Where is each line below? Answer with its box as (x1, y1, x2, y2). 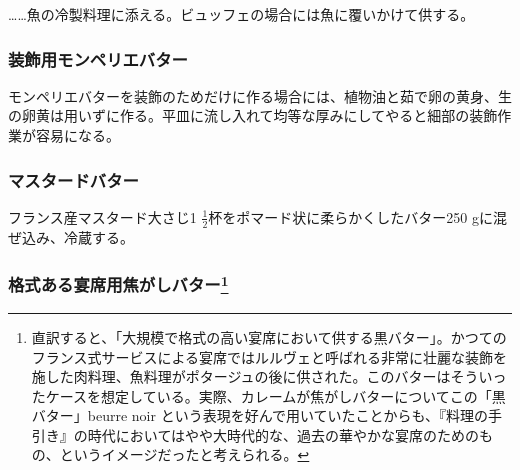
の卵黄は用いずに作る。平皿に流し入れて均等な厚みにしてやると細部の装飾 (8, 105, 498, 126)
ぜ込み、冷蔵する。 (8, 226, 134, 247)
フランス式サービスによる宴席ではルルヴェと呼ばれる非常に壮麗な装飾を (31, 346, 508, 367)
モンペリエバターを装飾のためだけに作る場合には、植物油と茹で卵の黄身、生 (8, 85, 512, 106)
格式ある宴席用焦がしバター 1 (8, 270, 229, 297)
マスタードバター (8, 167, 139, 192)
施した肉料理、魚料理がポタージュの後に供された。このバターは (31, 366, 451, 387)
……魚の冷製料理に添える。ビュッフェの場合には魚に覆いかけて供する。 (8, 4, 475, 24)
